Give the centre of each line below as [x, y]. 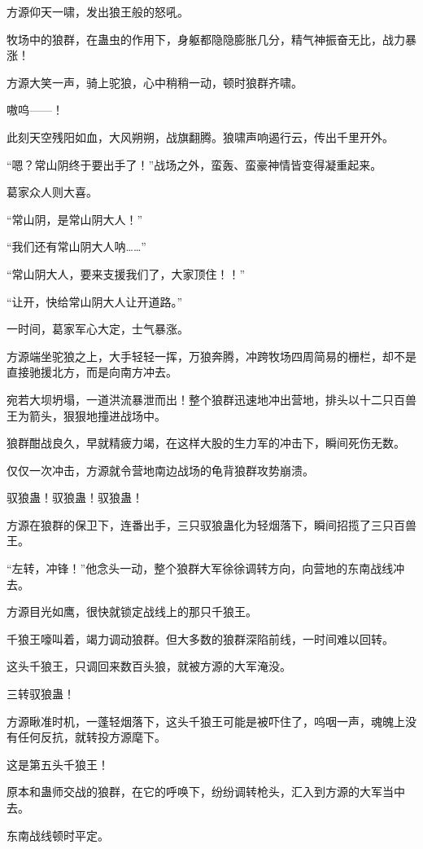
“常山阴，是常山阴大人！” [75, 219]
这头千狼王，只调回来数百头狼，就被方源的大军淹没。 [149, 666]
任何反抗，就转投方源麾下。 [92, 737]
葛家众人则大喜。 [52, 192]
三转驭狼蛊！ [41, 694]
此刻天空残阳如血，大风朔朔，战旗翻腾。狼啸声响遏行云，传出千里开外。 [200, 136]
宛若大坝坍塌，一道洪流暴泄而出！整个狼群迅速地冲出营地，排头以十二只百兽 [211, 399]
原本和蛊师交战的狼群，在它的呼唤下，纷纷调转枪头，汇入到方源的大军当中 [206, 792]
